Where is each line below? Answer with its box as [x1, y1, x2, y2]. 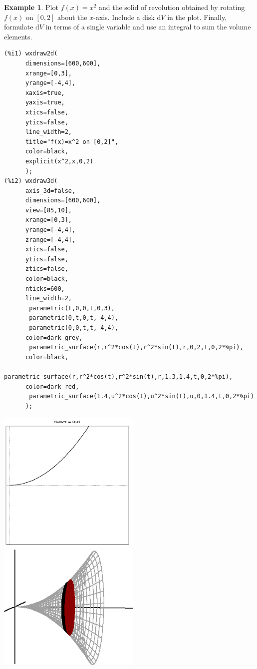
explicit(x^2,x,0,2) [25, 157, 93, 165]
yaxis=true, [25, 99, 65, 106]
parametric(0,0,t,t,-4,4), [29, 324, 119, 331]
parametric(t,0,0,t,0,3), [29, 304, 115, 312]
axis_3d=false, [25, 187, 76, 194]
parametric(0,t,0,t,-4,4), [29, 314, 119, 322]
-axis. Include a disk [93, 11, 155, 22]
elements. [4, 31, 32, 41]
